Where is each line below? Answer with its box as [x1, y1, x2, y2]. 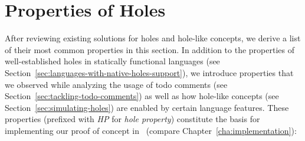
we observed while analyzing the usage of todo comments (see [5, 78, 228, 90]
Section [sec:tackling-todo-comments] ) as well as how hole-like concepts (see [5, 90, 279, 102]
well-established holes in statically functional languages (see [5, 55, 220, 67]
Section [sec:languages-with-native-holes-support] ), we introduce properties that [5, 66, 294, 78]
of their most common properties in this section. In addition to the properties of [5, 43, 294, 55]
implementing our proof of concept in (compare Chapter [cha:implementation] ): [5, 124, 297, 136]
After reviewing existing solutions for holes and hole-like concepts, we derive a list [5, 32, 301, 44]
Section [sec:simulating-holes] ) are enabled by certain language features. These [5, 101, 289, 113]
